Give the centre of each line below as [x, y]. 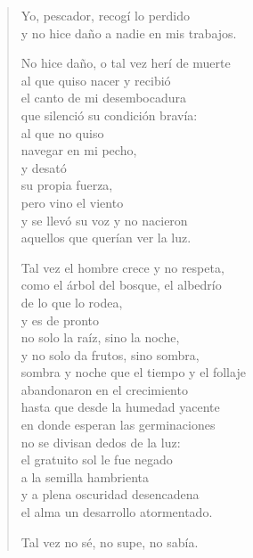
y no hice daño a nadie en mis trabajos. [129, 33]
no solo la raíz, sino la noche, [100, 337]
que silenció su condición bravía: [109, 115]
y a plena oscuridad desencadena [110, 494]
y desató [44, 167]
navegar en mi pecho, [79, 150]
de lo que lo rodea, [72, 302]
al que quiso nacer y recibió [96, 80]
